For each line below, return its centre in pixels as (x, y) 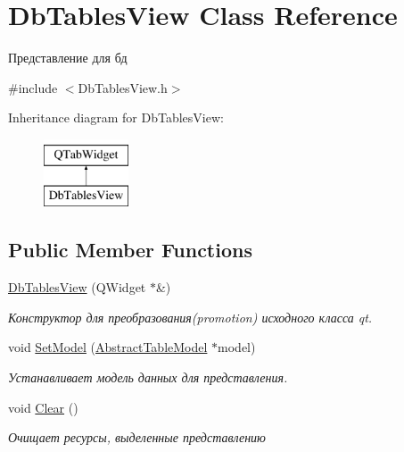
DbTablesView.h (123, 87)
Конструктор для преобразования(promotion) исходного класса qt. (190, 317)
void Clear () (43, 407)
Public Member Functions (130, 250)
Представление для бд (68, 58)
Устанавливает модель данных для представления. (148, 377)
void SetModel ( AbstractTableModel (108, 347)
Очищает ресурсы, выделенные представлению (137, 437)
